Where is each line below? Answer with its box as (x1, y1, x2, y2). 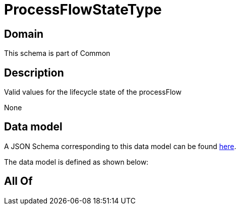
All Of (4, 175, 33, 188)
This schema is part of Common (4, 49, 110, 58)
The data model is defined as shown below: (4, 157, 149, 166)
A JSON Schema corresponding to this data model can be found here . (4, 142, 236, 151)
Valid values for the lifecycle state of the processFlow (4, 88, 182, 97)
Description (4, 66, 64, 79)
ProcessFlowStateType (4, 1, 162, 18)
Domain (4, 27, 44, 40)
